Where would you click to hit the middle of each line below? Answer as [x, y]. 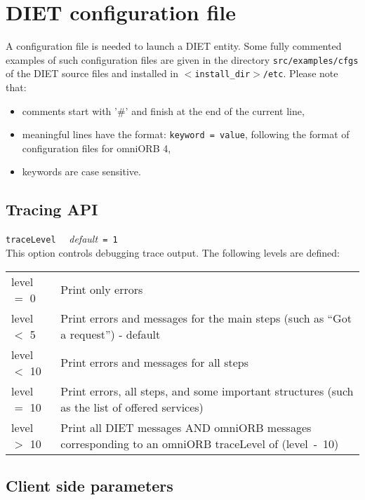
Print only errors [102, 290]
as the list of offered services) [132, 407]
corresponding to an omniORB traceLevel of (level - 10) [200, 443]
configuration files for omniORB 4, [97, 148]
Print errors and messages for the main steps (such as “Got [206, 318]
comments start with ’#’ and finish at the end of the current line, [163, 110]
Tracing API [52, 209]
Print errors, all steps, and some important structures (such [207, 391]
